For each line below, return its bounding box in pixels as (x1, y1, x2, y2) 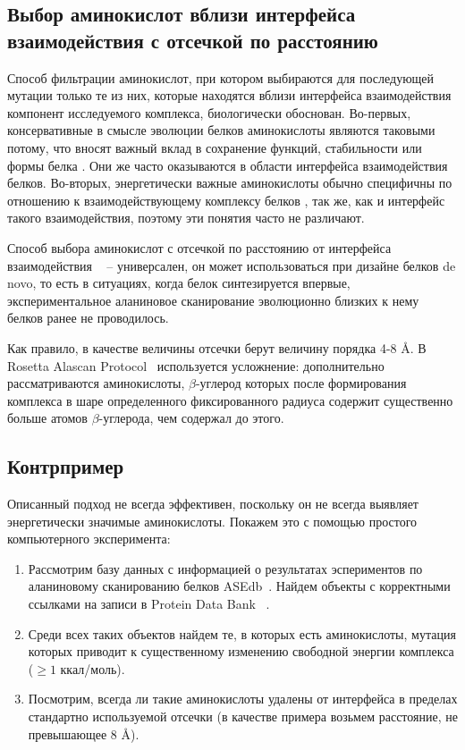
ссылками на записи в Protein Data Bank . (28, 594, 270, 613)
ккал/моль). (60, 659, 125, 678)
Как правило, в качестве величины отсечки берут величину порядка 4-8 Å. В (7, 338, 427, 357)
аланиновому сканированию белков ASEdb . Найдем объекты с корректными (28, 577, 451, 595)
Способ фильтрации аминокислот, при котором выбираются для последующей (7, 68, 435, 87)
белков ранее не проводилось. (7, 308, 169, 327)
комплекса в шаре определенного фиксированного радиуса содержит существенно (7, 391, 453, 409)
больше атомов (7, 409, 88, 427)
